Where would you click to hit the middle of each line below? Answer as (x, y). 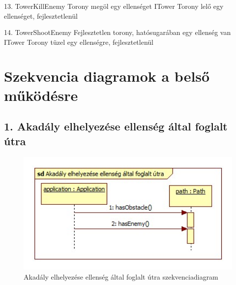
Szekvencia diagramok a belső (107, 76)
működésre (41, 95)
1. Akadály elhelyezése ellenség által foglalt (116, 126)
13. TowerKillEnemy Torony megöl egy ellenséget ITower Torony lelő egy (114, 6)
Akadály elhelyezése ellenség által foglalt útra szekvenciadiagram (121, 276)
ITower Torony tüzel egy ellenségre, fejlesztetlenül (79, 42)
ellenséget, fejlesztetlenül (41, 16)
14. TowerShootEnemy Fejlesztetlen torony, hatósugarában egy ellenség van (118, 32)
